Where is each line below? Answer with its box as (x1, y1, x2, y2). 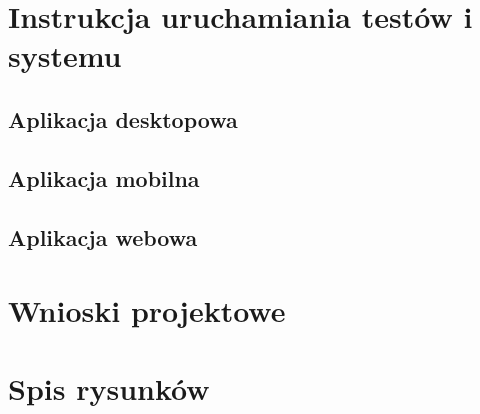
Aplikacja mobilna (8, 162, 200, 193)
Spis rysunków (8, 368, 210, 409)
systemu (8, 35, 122, 76)
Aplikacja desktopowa (8, 103, 238, 134)
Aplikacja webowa (8, 221, 198, 252)
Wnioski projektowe (8, 290, 286, 331)
